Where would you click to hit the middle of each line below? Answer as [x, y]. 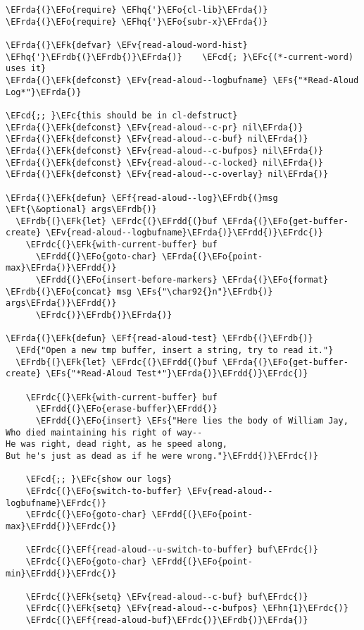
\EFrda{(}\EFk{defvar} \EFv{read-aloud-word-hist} [127, 45]
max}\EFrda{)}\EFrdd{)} [61, 268]
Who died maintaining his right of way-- [104, 432]
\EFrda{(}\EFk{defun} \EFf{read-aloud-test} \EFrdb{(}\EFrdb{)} [159, 339]
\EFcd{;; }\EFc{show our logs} [99, 480]
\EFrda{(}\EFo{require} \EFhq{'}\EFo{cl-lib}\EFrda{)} [137, 10]
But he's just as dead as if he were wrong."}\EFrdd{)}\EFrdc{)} [162, 456]
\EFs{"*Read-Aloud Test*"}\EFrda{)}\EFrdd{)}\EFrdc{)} [177, 374]
